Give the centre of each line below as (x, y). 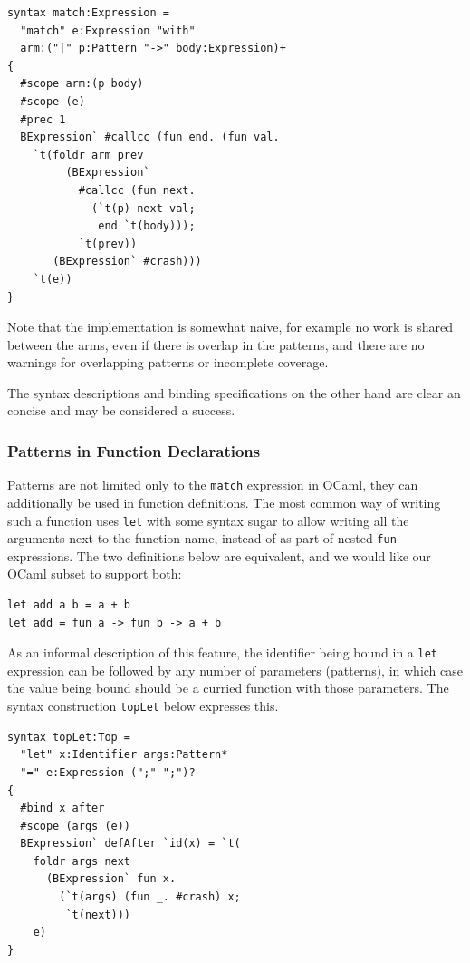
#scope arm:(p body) (82, 84)
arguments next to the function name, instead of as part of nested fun (202, 538)
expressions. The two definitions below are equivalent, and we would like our (219, 555)
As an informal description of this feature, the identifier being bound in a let (222, 652)
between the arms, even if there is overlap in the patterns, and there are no (216, 344)
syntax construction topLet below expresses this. (143, 706)
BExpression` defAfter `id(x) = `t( (130, 844)
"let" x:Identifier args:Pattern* (124, 755)
